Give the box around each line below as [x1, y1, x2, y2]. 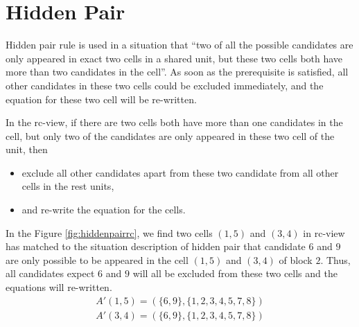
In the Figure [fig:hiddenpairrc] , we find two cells [6, 225, 213, 240]
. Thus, [320, 252, 351, 267]
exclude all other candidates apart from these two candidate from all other [21, 165, 339, 179]
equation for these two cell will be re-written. [6, 91, 197, 106]
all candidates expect [6, 266, 95, 281]
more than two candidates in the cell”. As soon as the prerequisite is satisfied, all [6, 64, 349, 79]
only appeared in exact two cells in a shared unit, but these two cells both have [6, 51, 343, 65]
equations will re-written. [6, 280, 112, 294]
